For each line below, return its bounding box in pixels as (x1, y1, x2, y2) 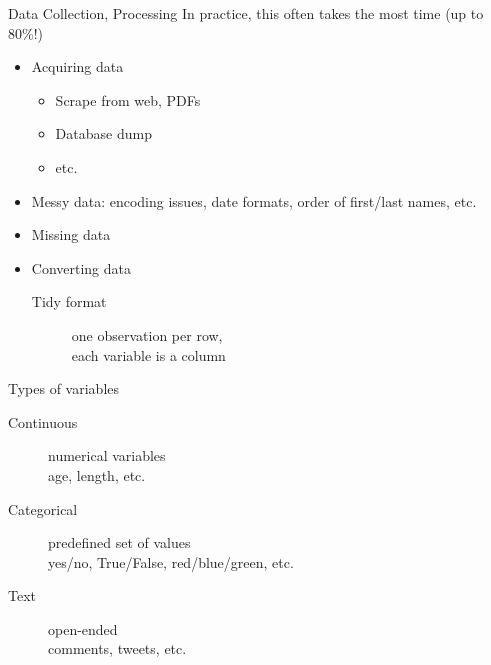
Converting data (31, 257, 132, 278)
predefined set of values (48, 532, 191, 553)
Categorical (8, 498, 78, 519)
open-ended (48, 618, 118, 639)
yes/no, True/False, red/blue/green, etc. (48, 551, 294, 572)
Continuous (8, 411, 78, 432)
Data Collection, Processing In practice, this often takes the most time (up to (8, 3, 484, 23)
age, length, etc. (48, 464, 146, 485)
